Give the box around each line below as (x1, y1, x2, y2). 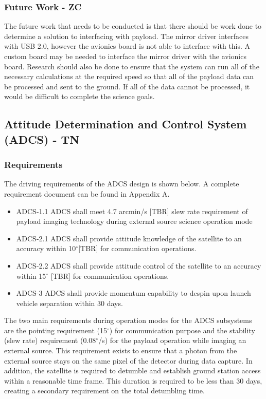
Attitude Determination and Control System (4, 116, 247, 132)
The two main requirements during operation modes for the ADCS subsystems (4, 315, 252, 326)
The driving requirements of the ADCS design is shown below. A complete (4, 178, 239, 189)
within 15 (16, 270, 46, 281)
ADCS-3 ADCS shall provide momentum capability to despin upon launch (16, 288, 251, 298)
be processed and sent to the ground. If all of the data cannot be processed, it (4, 81, 250, 91)
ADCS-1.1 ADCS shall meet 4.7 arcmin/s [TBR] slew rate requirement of (16, 205, 248, 216)
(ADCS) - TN (4, 131, 80, 147)
